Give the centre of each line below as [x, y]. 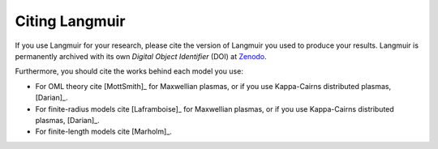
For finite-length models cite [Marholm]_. [103, 132]
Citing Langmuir [70, 21]
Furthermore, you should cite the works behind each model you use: [129, 71]
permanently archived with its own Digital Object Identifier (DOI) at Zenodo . [141, 56]
